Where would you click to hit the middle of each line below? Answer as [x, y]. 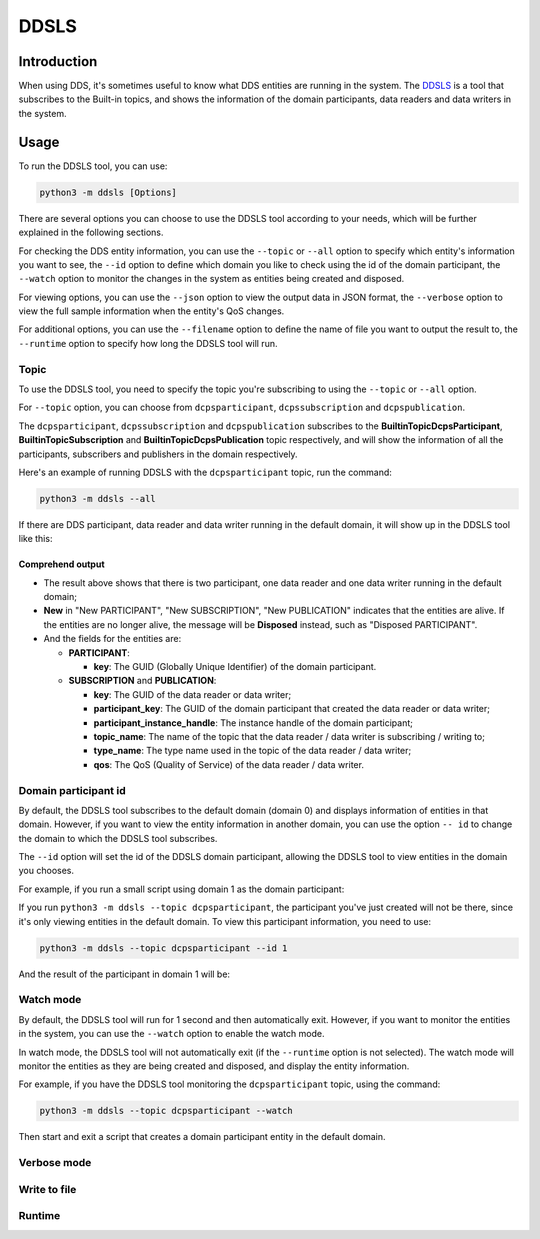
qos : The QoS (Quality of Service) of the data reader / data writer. [229, 764]
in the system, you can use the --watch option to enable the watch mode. [171, 1034]
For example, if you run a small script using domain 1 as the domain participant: [181, 889]
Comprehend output [61, 564]
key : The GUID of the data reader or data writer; [192, 694]
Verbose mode [55, 1163]
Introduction [58, 61]
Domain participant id [72, 790]
